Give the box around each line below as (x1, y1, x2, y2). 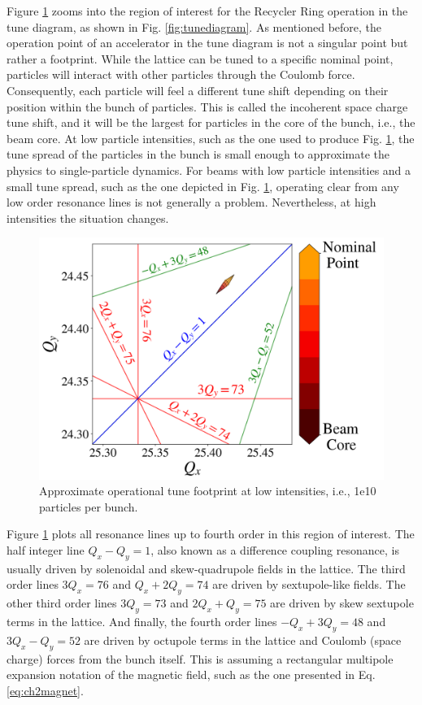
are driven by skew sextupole (270, 594, 414, 611)
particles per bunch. (39, 498, 138, 515)
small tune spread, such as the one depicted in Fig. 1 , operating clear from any (7, 177, 399, 194)
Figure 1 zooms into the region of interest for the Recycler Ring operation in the (7, 2, 408, 19)
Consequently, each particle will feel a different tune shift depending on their (7, 81, 389, 98)
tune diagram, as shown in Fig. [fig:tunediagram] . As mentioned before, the (7, 18, 382, 35)
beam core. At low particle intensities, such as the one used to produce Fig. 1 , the (7, 129, 415, 146)
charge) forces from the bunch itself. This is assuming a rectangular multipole (7, 650, 394, 667)
